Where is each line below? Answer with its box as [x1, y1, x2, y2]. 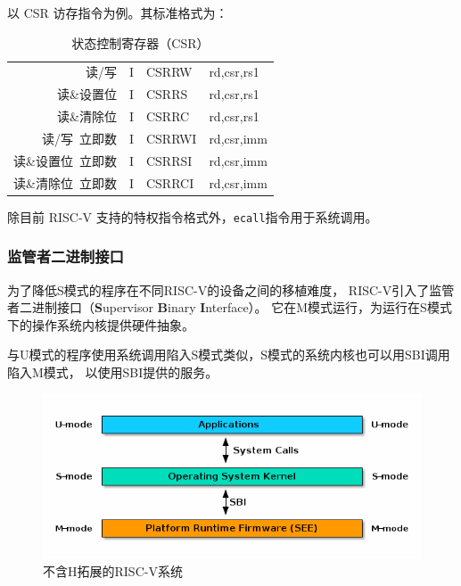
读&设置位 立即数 [13, 151, 117, 169]
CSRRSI [145, 151, 193, 169]
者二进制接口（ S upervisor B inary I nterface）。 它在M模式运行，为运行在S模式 [7, 298, 452, 317]
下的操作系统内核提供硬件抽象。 [7, 315, 194, 334]
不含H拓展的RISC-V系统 [43, 562, 183, 581]
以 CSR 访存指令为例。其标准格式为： [7, 4, 228, 21]
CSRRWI [145, 128, 197, 147]
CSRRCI [145, 173, 194, 192]
